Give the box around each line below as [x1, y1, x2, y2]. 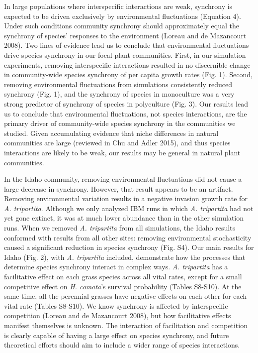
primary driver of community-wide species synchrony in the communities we [4, 118, 236, 128]
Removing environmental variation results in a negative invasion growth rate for [4, 193, 248, 204]
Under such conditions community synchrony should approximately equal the [4, 20, 239, 31]
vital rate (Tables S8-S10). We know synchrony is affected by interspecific [4, 300, 228, 311]
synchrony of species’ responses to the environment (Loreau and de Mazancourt [4, 30, 247, 40]
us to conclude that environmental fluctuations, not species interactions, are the [4, 108, 247, 118]
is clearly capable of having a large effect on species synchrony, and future [4, 330, 229, 340]
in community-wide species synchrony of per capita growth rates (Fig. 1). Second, [4, 69, 253, 80]
